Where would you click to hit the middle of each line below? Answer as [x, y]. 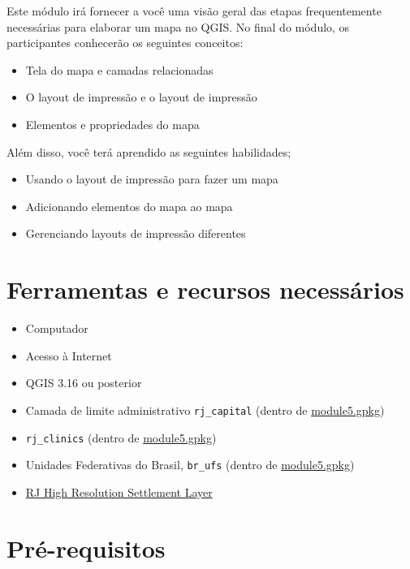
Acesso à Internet [69, 355]
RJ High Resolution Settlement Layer [119, 491]
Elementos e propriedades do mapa [112, 124]
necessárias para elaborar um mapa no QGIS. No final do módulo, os [178, 26]
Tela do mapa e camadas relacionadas [119, 69]
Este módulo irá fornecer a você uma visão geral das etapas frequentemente [194, 11]
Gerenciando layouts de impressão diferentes [136, 233]
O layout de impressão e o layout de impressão [141, 97]
